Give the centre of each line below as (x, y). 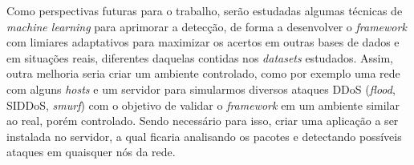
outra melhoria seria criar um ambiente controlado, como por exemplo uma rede (203, 73)
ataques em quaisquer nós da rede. (91, 152)
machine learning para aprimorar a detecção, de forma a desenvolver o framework (207, 26)
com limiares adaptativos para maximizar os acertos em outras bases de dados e (203, 42)
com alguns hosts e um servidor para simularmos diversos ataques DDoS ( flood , (201, 89)
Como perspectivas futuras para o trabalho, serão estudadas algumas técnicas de (205, 10)
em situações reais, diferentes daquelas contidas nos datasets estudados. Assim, (200, 57)
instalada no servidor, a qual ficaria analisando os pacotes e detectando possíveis (204, 136)
